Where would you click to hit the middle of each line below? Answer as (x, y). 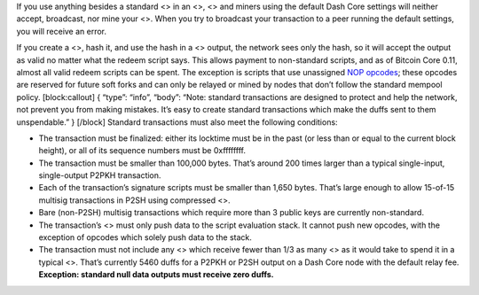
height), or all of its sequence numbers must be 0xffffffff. (142, 151)
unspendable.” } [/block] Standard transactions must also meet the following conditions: (177, 122)
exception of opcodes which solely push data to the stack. (145, 237)
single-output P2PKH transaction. (100, 175)
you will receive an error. (61, 31)
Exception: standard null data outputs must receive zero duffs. (156, 275)
